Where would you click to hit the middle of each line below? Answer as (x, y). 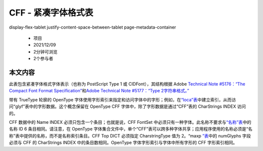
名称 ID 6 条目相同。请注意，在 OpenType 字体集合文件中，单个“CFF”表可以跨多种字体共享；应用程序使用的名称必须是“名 (131, 129)
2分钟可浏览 (46, 51)
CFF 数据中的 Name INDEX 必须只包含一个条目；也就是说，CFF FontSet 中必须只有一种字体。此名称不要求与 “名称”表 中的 (130, 122)
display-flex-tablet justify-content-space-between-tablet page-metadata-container (93, 27)
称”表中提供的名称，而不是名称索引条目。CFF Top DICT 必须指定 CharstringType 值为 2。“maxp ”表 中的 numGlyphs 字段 (130, 135)
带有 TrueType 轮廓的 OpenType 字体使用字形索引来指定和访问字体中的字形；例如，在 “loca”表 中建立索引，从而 (120, 100)
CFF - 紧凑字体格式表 (51, 13)
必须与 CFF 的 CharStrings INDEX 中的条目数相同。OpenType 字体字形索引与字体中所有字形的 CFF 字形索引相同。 (123, 143)
